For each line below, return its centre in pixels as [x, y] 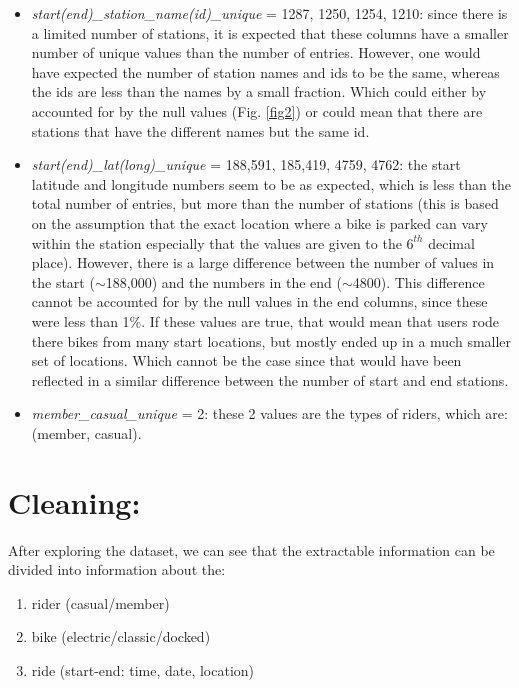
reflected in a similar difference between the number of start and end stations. [270, 379]
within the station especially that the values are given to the [216, 242]
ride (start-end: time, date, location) [143, 669]
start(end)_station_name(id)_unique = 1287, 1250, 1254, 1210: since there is [269, 13]
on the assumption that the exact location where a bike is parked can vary [259, 222]
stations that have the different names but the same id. [200, 130]
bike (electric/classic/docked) [121, 636]
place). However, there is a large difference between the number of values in [263, 262]
